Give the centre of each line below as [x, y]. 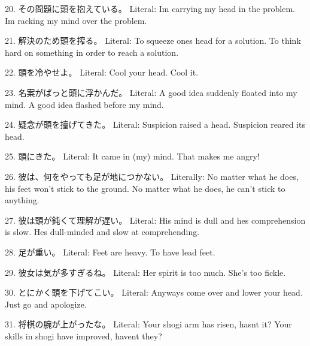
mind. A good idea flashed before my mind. [84, 104]
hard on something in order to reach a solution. [92, 52]
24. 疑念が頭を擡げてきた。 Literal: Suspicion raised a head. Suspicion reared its [155, 124]
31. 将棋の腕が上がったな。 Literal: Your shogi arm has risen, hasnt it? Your [148, 324]
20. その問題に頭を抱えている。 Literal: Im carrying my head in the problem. [150, 8]
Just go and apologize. [46, 304]
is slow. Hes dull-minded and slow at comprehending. [102, 232]
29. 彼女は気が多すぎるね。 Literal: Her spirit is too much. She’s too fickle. [145, 272]
